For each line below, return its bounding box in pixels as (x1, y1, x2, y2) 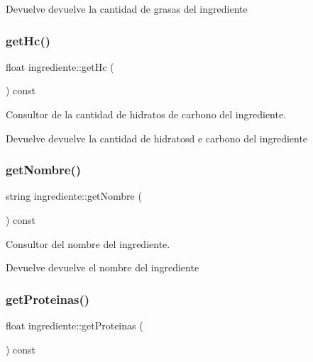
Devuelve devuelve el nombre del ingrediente (6, 260, 199, 275)
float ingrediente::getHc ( (6, 59, 114, 74)
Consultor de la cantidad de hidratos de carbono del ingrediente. (6, 107, 287, 121)
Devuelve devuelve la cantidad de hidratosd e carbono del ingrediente (6, 130, 308, 145)
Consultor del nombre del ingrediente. (6, 236, 170, 251)
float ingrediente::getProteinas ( (6, 318, 143, 332)
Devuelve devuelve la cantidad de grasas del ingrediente (6, 1, 248, 16)
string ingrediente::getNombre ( (6, 188, 142, 203)
